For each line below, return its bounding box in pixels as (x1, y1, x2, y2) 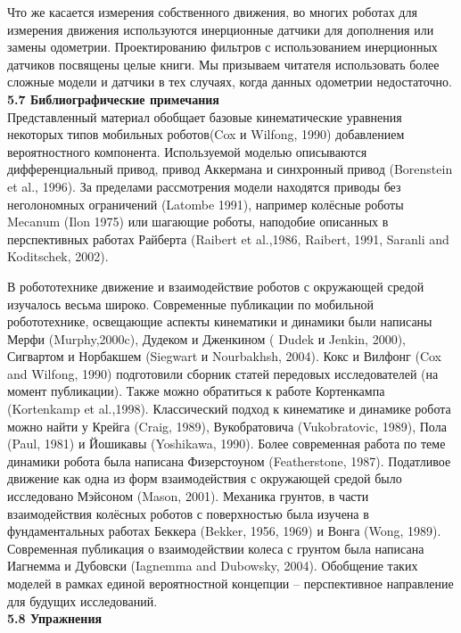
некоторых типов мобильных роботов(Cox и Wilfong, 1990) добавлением (7, 125, 405, 144)
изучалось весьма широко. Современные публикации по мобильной (7, 294, 374, 313)
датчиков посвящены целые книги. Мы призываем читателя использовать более (7, 54, 440, 73)
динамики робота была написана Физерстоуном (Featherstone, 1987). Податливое (7, 451, 451, 470)
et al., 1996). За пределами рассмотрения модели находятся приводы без (7, 177, 401, 195)
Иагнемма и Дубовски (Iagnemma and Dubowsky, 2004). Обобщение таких (7, 556, 418, 575)
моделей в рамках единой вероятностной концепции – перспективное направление (7, 574, 454, 592)
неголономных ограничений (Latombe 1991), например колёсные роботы (7, 194, 404, 213)
